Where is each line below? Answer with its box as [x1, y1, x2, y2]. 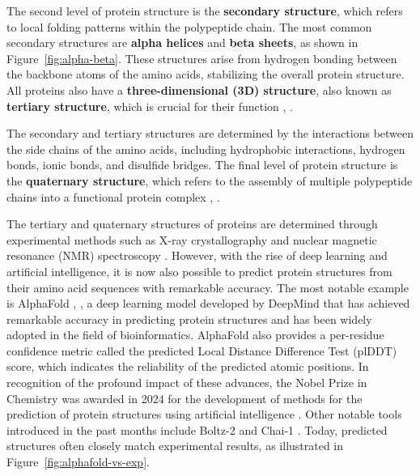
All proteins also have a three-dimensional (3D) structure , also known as [6, 81, 392, 98]
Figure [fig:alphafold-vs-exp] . [6, 453, 150, 470]
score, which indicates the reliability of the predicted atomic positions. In [6, 358, 369, 375]
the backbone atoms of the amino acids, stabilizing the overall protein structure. [6, 66, 405, 83]
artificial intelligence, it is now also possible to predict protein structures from [6, 262, 392, 279]
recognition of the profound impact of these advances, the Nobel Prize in [6, 374, 367, 391]
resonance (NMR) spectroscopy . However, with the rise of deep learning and [6, 247, 388, 264]
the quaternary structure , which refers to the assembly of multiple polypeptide [6, 172, 413, 189]
